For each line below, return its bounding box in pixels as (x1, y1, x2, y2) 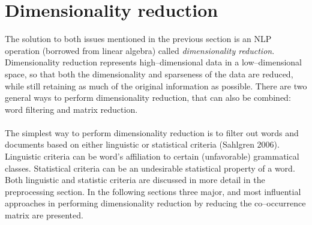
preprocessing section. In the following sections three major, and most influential (5, 185, 301, 197)
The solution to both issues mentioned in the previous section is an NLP (5, 32, 272, 45)
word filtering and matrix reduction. (5, 103, 138, 115)
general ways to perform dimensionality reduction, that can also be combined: (5, 91, 291, 104)
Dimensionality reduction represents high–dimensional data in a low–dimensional (5, 56, 302, 68)
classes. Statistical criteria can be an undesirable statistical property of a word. (5, 161, 295, 174)
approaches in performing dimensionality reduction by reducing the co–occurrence (5, 197, 306, 209)
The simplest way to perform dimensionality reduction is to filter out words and (5, 126, 299, 139)
